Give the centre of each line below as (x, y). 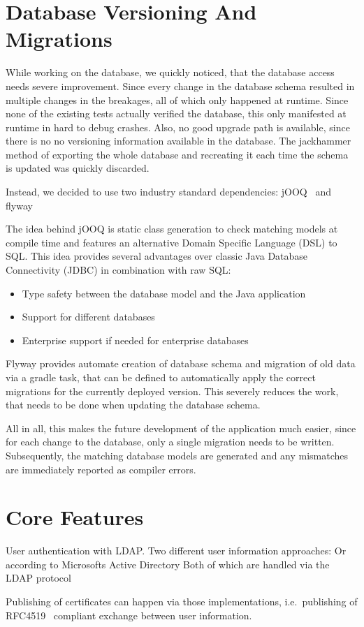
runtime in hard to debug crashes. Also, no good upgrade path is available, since (178, 127)
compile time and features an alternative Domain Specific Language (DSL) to (172, 242)
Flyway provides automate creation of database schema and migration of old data (181, 363)
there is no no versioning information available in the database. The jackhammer (179, 141)
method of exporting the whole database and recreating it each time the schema (177, 154)
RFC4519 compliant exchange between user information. (129, 615)
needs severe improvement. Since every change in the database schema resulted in (180, 86)
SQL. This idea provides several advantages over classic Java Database (157, 256)
